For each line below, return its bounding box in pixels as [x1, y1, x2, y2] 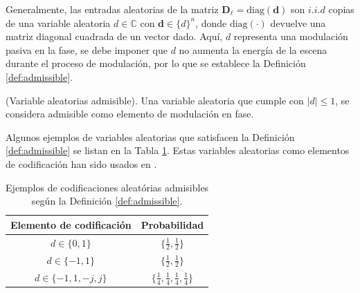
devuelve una [270, 15, 326, 30]
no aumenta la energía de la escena [179, 42, 327, 57]
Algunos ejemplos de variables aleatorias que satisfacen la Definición [6, 129, 295, 144]
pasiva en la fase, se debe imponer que [6, 42, 168, 57]
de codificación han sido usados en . [6, 156, 157, 171]
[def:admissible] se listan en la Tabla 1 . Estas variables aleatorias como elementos [6, 143, 350, 158]
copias [328, 2, 354, 16]
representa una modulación [233, 29, 348, 44]
